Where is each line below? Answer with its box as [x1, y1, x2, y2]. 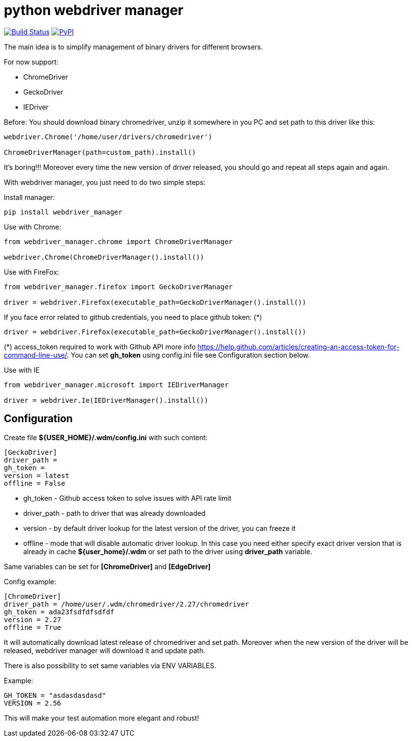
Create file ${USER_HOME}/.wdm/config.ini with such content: [4, 433, 208, 442]
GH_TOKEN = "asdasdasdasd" [4, 691, 106, 699]
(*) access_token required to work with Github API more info [4, 342, 196, 351]
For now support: [4, 57, 59, 66]
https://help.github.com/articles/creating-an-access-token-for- [197, 342, 399, 351]
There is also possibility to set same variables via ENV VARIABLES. [4, 661, 216, 670]
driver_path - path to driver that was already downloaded [23, 509, 206, 517]
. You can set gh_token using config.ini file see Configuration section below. [67, 350, 310, 359]
